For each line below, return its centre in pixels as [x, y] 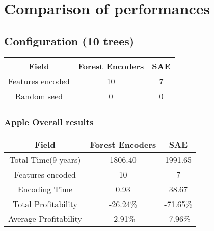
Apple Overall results [49, 121]
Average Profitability [45, 218]
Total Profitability [45, 204]
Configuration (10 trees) [69, 40]
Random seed [39, 96]
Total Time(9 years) [45, 159]
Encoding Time [45, 189]
